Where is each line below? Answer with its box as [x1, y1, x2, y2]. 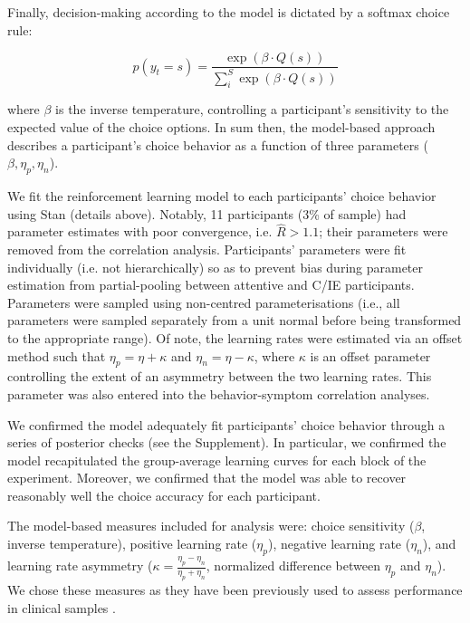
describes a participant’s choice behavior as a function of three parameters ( [7, 135, 428, 154]
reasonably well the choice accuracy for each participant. [7, 485, 321, 504]
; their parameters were [319, 222, 448, 241]
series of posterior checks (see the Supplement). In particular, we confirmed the [7, 433, 446, 452]
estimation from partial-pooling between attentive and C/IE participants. [7, 275, 415, 294]
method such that [7, 346, 106, 365]
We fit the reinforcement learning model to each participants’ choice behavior [7, 186, 436, 205]
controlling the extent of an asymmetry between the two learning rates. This [7, 367, 432, 386]
